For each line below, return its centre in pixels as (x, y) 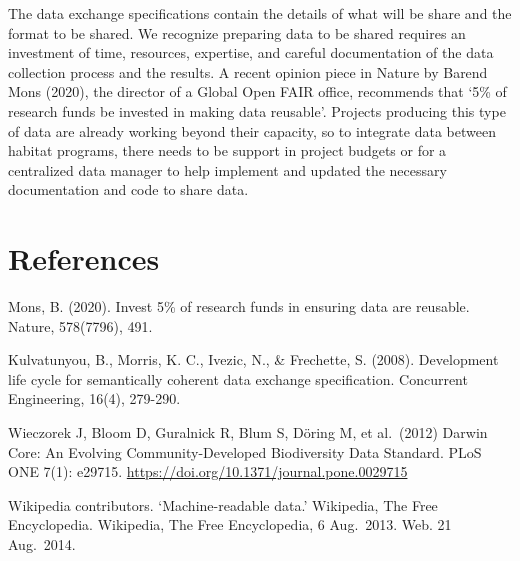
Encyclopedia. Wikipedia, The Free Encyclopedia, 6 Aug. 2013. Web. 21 (230, 524)
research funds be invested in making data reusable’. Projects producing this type (257, 110)
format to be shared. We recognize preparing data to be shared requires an (237, 32)
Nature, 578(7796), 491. (80, 325)
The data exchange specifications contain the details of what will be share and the (260, 13)
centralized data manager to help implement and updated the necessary (227, 169)
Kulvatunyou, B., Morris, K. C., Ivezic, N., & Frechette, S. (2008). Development (253, 359)
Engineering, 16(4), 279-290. (94, 398)
